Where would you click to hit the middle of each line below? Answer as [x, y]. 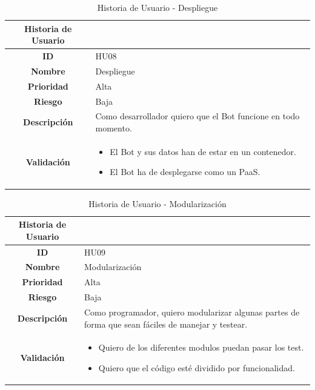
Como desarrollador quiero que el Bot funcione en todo [197, 116]
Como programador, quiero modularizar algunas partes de [192, 312]
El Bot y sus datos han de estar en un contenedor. [203, 151]
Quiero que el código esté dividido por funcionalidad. [197, 367]
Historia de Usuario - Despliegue [157, 7]
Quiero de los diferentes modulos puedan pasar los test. [201, 347]
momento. [114, 128]
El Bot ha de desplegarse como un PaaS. [185, 172]
